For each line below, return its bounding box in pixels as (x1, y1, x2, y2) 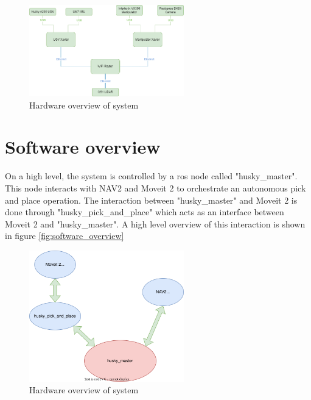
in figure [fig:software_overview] (5, 229, 124, 242)
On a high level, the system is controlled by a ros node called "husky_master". (5, 170, 298, 182)
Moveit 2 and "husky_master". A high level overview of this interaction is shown (5, 217, 306, 230)
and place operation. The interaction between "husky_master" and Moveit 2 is (5, 193, 298, 206)
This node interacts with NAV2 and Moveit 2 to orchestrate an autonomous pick (5, 181, 306, 194)
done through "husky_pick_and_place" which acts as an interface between (5, 205, 284, 218)
